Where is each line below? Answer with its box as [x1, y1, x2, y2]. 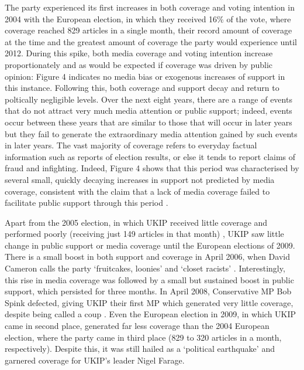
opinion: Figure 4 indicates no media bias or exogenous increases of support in [5, 70, 285, 82]
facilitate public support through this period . [5, 196, 168, 209]
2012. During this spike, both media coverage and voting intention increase [5, 47, 273, 59]
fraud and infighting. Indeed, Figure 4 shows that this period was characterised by [5, 162, 299, 174]
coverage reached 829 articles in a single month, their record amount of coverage [5, 24, 292, 36]
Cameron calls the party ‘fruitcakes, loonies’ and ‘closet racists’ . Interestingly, [5, 262, 285, 274]
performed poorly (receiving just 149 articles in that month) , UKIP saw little [5, 228, 284, 240]
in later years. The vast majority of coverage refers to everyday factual [5, 139, 257, 151]
